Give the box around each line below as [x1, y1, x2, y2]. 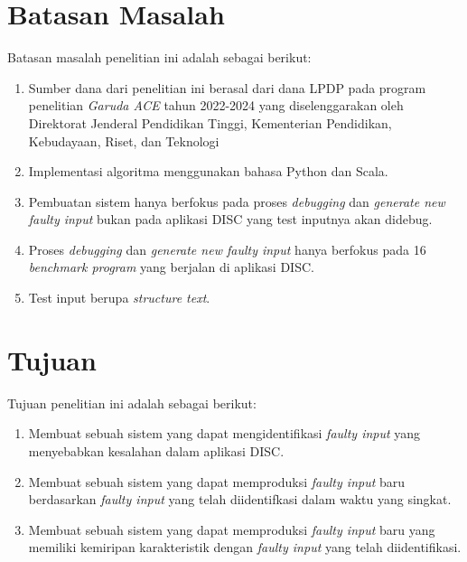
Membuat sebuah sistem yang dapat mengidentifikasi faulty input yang [28, 424, 421, 443]
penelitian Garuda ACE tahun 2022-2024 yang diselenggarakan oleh [28, 96, 404, 115]
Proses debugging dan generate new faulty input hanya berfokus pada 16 [28, 239, 426, 258]
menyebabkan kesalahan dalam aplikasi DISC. [28, 441, 285, 460]
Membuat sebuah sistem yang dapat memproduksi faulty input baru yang [28, 520, 435, 539]
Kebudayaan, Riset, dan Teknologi [28, 131, 219, 150]
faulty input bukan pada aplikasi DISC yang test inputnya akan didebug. [28, 210, 433, 229]
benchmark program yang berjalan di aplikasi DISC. [28, 258, 314, 276]
